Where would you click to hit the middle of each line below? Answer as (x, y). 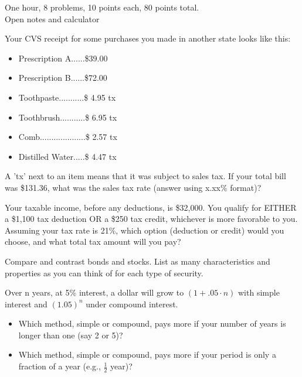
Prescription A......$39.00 (63, 58)
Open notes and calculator (52, 18)
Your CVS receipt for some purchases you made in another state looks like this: (148, 38)
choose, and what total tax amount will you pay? (93, 241)
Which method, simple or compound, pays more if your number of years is (152, 323)
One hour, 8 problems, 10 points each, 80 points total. (102, 7)
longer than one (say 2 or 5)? (71, 335)
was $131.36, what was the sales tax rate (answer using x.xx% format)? (133, 187)
